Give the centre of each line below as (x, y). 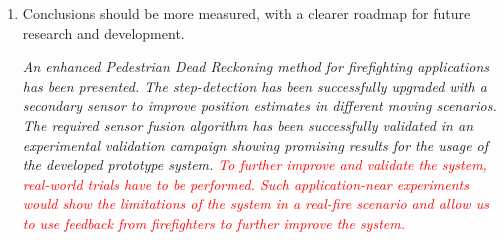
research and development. (103, 32)
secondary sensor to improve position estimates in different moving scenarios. (259, 105)
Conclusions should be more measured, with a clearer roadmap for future (246, 13)
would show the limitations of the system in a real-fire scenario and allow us (255, 203)
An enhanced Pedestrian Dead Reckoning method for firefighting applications (256, 66)
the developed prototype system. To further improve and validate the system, (254, 164)
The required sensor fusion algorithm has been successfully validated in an (248, 124)
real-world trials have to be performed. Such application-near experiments (245, 183)
